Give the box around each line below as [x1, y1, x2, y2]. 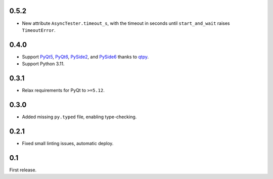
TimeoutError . [22, 27, 56, 33]
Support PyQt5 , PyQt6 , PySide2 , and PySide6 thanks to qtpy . [22, 54, 149, 60]
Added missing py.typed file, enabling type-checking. [22, 114, 137, 120]
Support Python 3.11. [22, 61, 65, 67]
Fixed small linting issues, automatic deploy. [22, 140, 114, 146]
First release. [9, 167, 37, 173]
